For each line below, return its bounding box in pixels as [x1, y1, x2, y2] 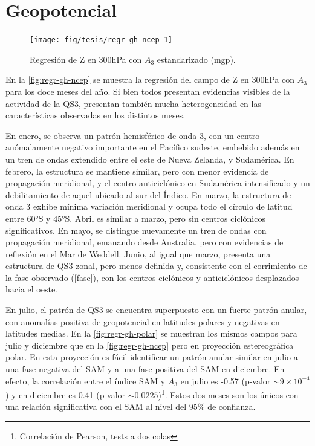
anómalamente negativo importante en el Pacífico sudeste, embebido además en [5, 141, 300, 154]
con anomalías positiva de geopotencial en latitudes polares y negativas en [5, 315, 280, 328]
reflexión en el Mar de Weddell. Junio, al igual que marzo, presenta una [5, 247, 271, 260]
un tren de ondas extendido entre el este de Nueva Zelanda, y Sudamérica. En [5, 152, 294, 165]
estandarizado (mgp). [157, 53, 236, 65]
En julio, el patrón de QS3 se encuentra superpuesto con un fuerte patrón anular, [5, 303, 307, 316]
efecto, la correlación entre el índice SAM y [5, 374, 166, 387]
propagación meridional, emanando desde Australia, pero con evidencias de [5, 236, 284, 248]
